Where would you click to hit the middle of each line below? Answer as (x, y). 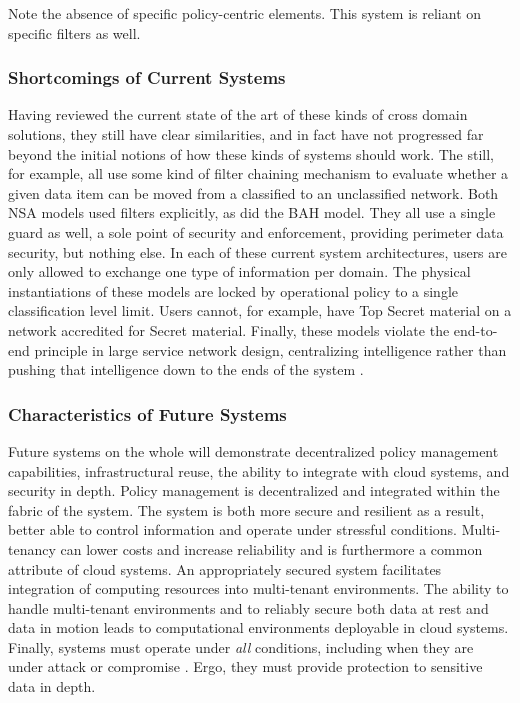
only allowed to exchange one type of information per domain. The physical (239, 271)
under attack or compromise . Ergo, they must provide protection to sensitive (245, 666)
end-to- (475, 329)
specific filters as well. (74, 32)
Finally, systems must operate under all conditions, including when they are (241, 646)
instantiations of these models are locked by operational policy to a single (233, 290)
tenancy (32, 548)
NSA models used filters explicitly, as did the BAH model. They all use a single (252, 212)
